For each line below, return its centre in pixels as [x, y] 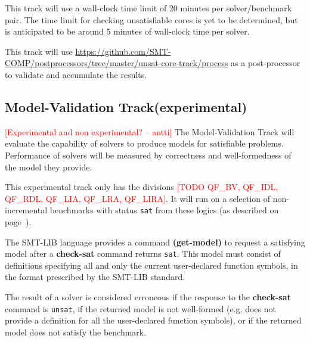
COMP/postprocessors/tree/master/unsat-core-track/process [117, 63]
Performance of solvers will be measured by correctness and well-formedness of [148, 155]
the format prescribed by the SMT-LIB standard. [95, 277]
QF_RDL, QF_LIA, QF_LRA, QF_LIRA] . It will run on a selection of [138, 198]
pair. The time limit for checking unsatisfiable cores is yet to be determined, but [151, 19]
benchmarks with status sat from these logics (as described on [164, 210]
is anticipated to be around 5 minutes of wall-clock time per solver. [127, 31]
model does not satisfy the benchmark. [76, 332]
